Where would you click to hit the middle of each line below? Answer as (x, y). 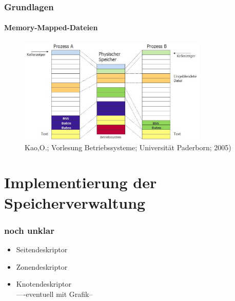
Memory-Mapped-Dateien (51, 27)
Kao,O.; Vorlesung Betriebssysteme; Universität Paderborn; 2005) (128, 147)
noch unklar (29, 230)
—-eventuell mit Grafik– (54, 294)
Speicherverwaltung (75, 202)
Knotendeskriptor (44, 284)
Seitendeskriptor (42, 249)
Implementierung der (81, 182)
